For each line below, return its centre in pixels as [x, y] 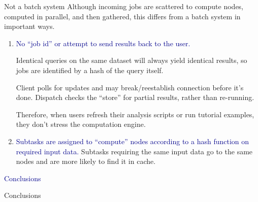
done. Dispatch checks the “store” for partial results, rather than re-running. [135, 97]
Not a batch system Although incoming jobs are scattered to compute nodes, [124, 6]
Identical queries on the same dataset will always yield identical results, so [132, 60]
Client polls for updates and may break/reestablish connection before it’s [130, 87]
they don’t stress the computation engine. [81, 124]
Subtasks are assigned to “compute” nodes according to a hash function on [133, 141]
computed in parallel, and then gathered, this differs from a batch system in [122, 16]
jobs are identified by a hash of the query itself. [90, 70]
